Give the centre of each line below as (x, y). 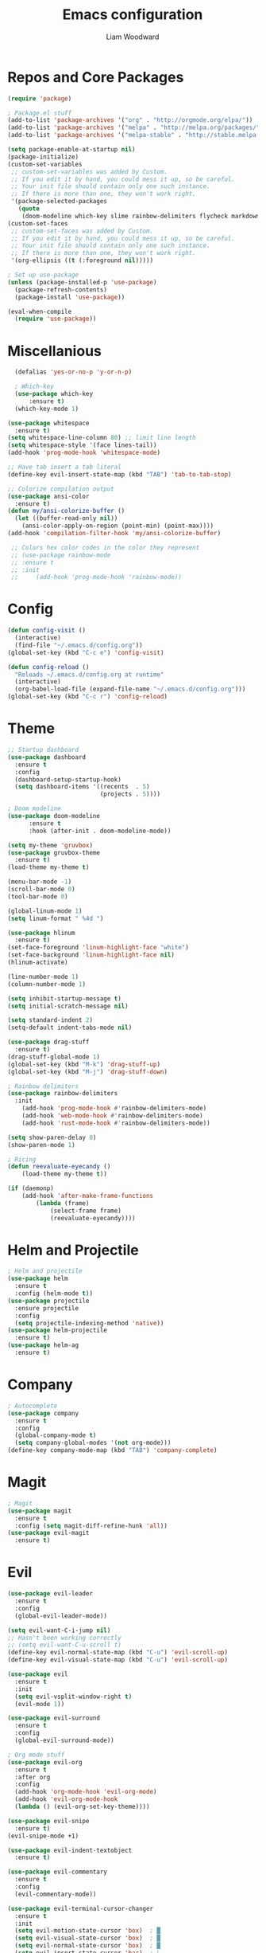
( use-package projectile (48, 1301)
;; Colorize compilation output (61, 489)
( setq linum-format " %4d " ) (56, 918)
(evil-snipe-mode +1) (43, 1836)
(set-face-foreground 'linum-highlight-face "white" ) (98, 948)
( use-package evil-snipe (48, 1821)
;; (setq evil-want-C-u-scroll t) (65, 1645)
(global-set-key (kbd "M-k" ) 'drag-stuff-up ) (84, 1064)
